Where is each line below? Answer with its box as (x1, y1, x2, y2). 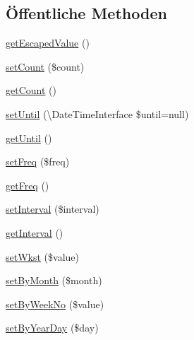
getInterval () (6, 225, 63, 240)
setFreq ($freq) (6, 154, 70, 169)
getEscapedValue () (6, 35, 90, 50)
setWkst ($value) (6, 249, 79, 264)
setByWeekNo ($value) (6, 296, 104, 311)
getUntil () (6, 130, 52, 145)
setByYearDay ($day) (6, 320, 99, 335)
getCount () (6, 83, 56, 98)
